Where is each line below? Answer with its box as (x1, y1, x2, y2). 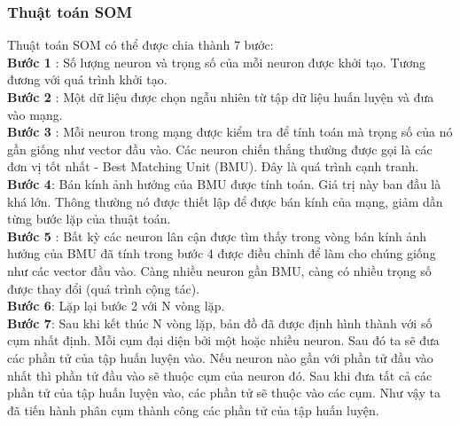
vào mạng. (7, 105, 63, 123)
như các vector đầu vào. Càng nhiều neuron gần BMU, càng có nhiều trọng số (7, 261, 432, 279)
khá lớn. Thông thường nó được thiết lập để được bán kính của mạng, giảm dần (7, 192, 443, 210)
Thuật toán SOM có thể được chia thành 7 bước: (7, 35, 274, 54)
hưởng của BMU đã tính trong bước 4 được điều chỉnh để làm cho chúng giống (7, 244, 436, 263)
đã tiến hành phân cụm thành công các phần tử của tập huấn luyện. (7, 400, 379, 419)
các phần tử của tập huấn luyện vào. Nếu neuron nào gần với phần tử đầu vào (7, 348, 433, 366)
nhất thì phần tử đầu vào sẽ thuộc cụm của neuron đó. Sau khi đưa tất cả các (7, 366, 433, 384)
